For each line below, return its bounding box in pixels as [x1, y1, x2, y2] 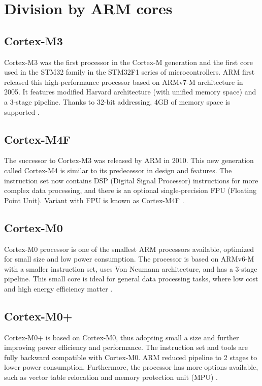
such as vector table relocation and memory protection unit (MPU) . [4, 372, 218, 382]
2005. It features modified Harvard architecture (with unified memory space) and [4, 86, 256, 97]
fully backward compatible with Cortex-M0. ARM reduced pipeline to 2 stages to [4, 351, 257, 362]
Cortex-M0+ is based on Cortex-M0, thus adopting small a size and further [4, 332, 239, 342]
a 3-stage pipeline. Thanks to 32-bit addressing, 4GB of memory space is [4, 96, 231, 107]
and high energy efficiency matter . [4, 283, 113, 294]
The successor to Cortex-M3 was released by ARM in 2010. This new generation [4, 155, 254, 166]
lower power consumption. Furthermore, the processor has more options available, [4, 362, 258, 372]
